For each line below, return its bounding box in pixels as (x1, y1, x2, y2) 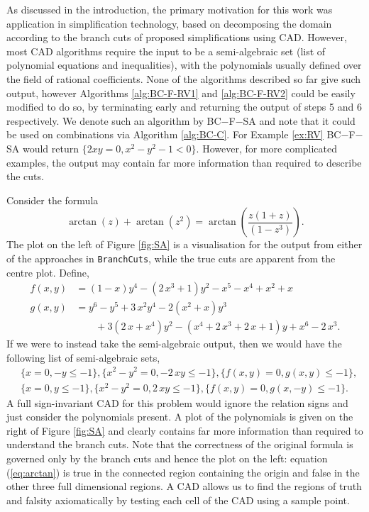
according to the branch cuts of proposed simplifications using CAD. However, (6, 30, 347, 45)
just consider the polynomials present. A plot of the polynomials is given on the (6, 409, 353, 424)
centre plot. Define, (6, 265, 89, 279)
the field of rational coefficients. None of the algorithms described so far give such (6, 71, 361, 86)
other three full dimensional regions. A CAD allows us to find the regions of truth (6, 479, 362, 494)
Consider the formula (6, 192, 99, 207)
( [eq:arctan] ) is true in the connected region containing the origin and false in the (6, 464, 360, 479)
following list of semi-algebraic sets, (6, 350, 160, 364)
